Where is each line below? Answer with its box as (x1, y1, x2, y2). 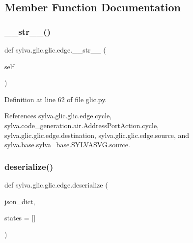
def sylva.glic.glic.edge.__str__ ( (4, 45, 106, 54)
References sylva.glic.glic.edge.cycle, (4, 110, 112, 121)
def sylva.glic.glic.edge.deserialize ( (4, 179, 108, 189)
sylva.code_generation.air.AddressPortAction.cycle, (4, 120, 159, 130)
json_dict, (4, 196, 35, 206)
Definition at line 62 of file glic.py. (4, 94, 107, 104)
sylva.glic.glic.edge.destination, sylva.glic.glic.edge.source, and (4, 130, 190, 140)
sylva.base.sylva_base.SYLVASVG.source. (4, 139, 130, 150)
